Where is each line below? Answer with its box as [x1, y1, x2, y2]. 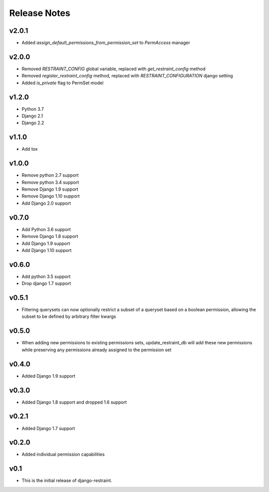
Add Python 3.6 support [21, 226, 71, 232]
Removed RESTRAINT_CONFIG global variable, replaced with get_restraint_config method [21, 65, 206, 72]
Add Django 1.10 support [21, 247, 72, 253]
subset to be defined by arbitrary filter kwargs [21, 313, 117, 319]
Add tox [21, 146, 38, 152]
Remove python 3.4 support [21, 179, 79, 185]
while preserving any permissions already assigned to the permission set [21, 347, 172, 353]
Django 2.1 [21, 113, 43, 119]
